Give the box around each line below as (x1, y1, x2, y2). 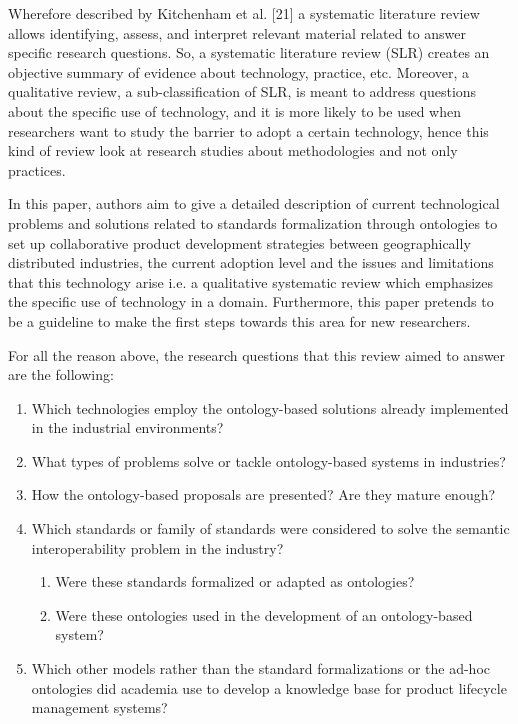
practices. (8, 159, 66, 180)
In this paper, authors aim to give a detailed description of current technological (8, 193, 500, 214)
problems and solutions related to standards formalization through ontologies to (8, 212, 498, 233)
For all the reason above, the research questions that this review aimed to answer (8, 344, 506, 365)
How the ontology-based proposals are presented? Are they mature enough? (31, 484, 496, 505)
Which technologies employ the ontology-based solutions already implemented (31, 397, 509, 418)
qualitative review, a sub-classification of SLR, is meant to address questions (8, 81, 477, 102)
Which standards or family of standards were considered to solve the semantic (31, 518, 510, 539)
